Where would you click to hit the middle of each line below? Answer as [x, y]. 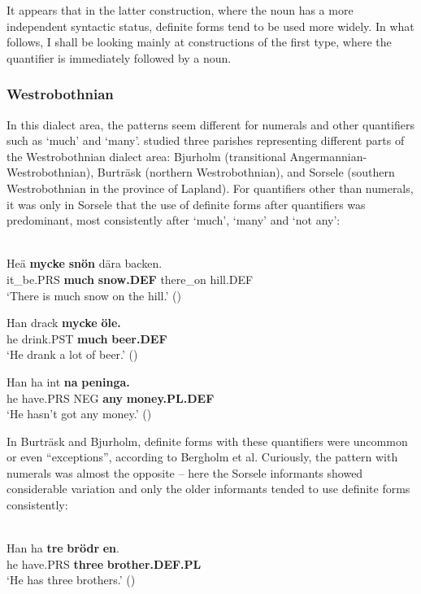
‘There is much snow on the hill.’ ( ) [94, 295]
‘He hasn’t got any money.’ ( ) [79, 414]
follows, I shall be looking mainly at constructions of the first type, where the [199, 42]
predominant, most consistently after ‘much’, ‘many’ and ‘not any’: [174, 220]
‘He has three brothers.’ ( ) [71, 580]
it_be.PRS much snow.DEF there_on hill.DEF [130, 279]
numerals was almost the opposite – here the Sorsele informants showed [185, 472]
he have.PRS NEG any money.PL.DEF [111, 397]
